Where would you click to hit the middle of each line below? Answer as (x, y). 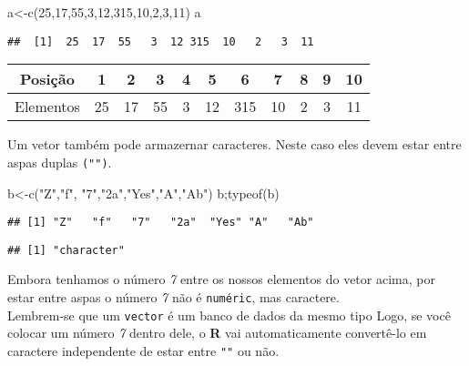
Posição (47, 79)
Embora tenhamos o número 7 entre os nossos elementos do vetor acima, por (221, 279)
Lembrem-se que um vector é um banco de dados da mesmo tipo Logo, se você (229, 315)
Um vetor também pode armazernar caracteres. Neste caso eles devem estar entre (234, 144)
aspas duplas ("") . (60, 162)
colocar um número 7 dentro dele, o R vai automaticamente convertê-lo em (217, 333)
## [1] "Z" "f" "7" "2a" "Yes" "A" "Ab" (161, 223)
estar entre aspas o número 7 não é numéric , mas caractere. (173, 297)
